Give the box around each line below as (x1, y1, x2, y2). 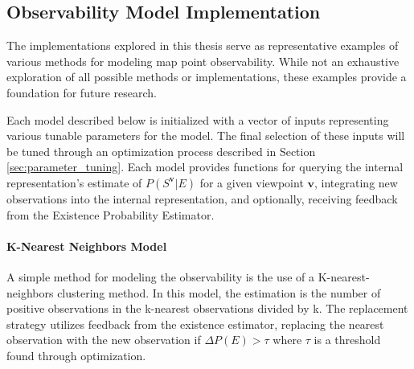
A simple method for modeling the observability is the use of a (6, 268, 315, 285)
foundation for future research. (6, 84, 157, 100)
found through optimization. (6, 346, 146, 363)
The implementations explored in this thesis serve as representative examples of (6, 37, 399, 54)
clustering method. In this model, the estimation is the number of (57, 284, 381, 301)
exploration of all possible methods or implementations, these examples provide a (6, 68, 407, 85)
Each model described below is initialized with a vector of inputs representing (6, 111, 389, 128)
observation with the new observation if (6, 331, 201, 348)
